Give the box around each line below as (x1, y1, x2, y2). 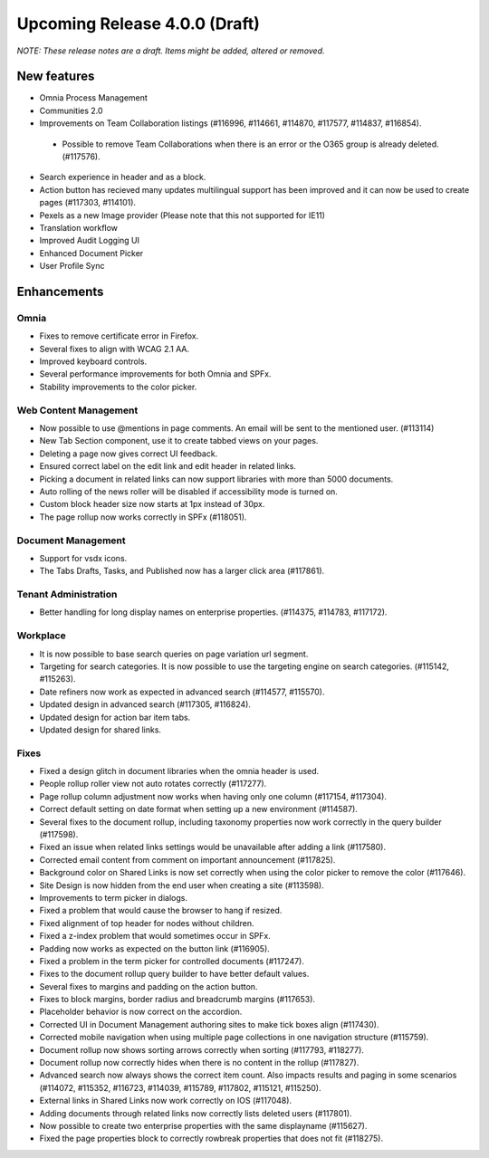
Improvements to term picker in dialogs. (39, 892, 187, 903)
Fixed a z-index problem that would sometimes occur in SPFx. (39, 931, 271, 942)
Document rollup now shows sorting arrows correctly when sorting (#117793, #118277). (39, 1044, 364, 1055)
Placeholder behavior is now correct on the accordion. (39, 1006, 243, 1018)
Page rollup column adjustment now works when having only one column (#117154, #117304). (39, 790, 387, 801)
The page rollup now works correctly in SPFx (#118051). (39, 512, 247, 522)
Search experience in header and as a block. (39, 172, 206, 183)
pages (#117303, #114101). (39, 197, 136, 208)
